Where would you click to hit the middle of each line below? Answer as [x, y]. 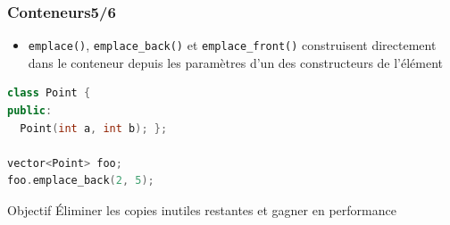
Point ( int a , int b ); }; [94, 128]
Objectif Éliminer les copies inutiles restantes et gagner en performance [202, 210]
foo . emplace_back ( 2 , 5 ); [81, 181]
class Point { [49, 93]
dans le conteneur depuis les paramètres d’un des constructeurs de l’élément [236, 62]
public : [30, 111]
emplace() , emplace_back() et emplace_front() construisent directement [232, 45]
